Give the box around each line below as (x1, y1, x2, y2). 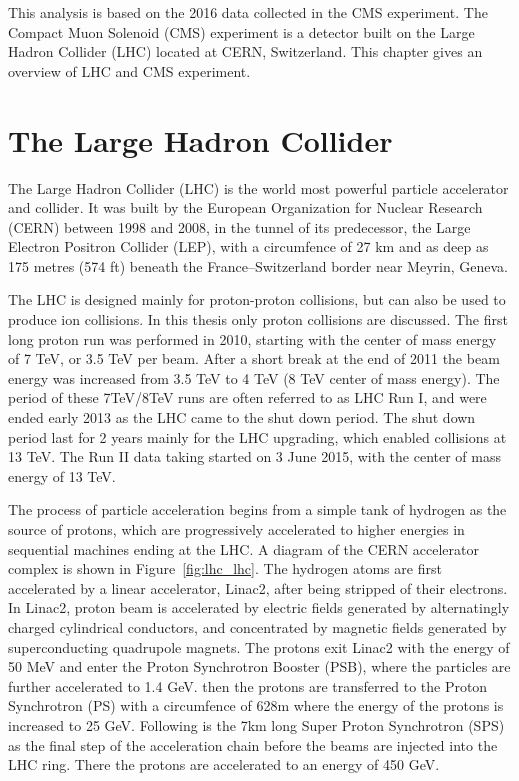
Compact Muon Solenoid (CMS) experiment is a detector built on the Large (8, 21, 475, 42)
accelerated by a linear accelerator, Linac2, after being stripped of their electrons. (8, 577, 508, 598)
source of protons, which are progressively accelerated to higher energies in (8, 519, 465, 539)
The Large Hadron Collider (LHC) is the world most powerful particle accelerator (8, 177, 509, 198)
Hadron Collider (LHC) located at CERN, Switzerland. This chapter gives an (8, 41, 483, 62)
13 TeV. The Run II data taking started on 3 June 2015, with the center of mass (8, 446, 501, 467)
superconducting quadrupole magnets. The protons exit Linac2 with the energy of (8, 636, 510, 657)
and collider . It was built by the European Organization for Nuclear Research (8, 197, 483, 218)
